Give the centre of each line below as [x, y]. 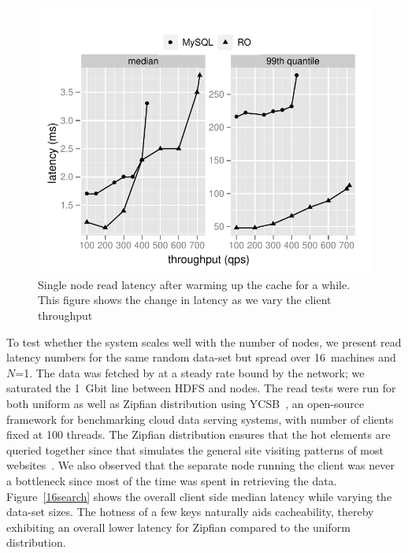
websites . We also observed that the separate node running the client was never [200, 465]
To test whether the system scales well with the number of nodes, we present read [204, 341]
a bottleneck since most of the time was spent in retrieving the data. [172, 480]
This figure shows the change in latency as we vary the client [185, 300]
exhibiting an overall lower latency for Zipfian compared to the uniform [178, 527]
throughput [65, 315]
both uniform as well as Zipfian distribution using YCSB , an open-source [185, 403]
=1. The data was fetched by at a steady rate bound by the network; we [190, 372]
